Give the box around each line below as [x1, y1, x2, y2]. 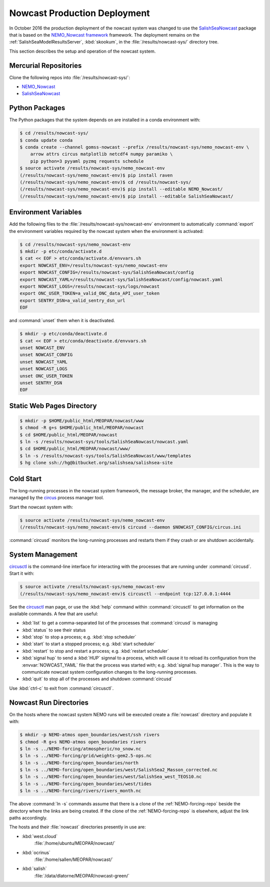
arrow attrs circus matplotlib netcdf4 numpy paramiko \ [30, 151, 173, 157]
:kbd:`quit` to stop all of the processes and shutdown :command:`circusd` [21, 676, 173, 682]
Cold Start [9, 474, 42, 483]
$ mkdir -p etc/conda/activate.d [19, 248, 102, 254]
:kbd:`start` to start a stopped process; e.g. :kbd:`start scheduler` [21, 641, 156, 647]
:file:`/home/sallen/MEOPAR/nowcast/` [34, 856, 113, 862]
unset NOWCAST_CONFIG [19, 352, 73, 358]
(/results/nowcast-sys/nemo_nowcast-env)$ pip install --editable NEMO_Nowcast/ [19, 186, 223, 192]
